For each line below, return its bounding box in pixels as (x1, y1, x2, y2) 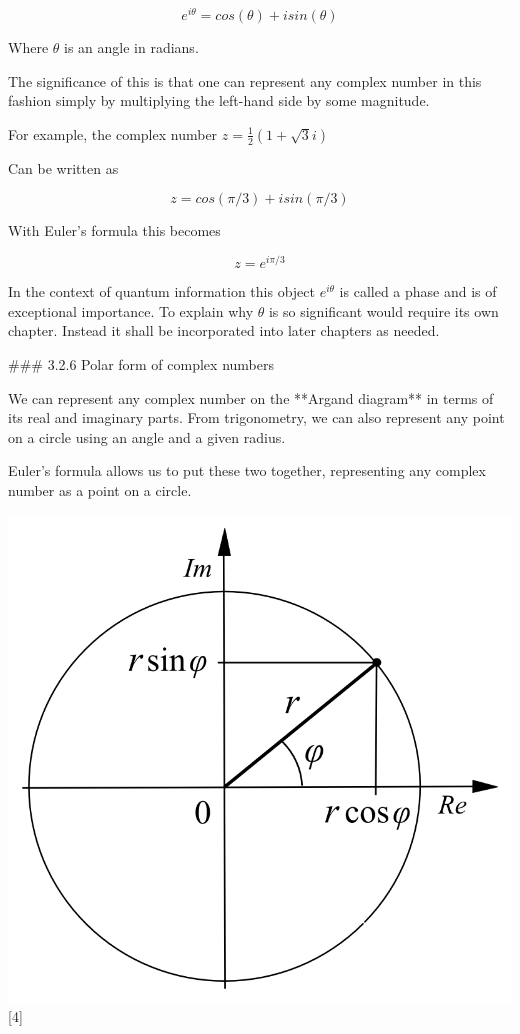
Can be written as (8, 157, 119, 178)
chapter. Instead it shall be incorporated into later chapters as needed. (8, 320, 440, 341)
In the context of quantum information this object (8, 281, 315, 302)
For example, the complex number (8, 123, 218, 144)
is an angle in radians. (64, 37, 199, 58)
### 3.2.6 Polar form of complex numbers (8, 353, 274, 374)
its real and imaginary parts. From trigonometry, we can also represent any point (8, 407, 505, 428)
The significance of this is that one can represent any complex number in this (8, 70, 482, 91)
